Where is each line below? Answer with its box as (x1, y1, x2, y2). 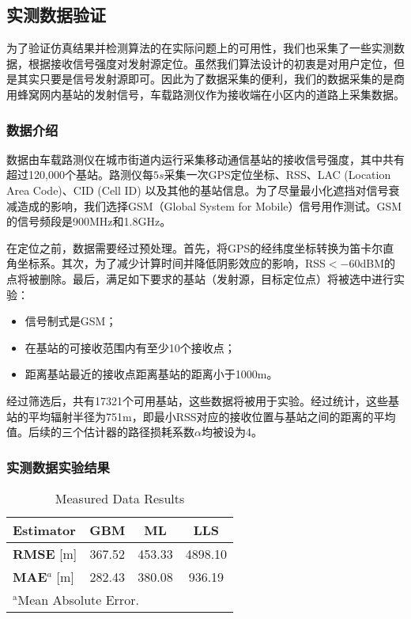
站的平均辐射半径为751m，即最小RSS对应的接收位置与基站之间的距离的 (6, 408, 374, 424)
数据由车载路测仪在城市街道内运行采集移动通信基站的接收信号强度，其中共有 (6, 150, 405, 167)
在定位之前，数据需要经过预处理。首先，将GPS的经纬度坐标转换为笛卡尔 (6, 239, 383, 256)
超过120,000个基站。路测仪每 (6, 166, 153, 183)
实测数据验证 (6, 2, 106, 27)
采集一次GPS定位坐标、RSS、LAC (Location (164, 166, 391, 183)
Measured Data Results (55, 488, 185, 507)
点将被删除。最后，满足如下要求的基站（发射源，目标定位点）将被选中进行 (6, 270, 394, 287)
